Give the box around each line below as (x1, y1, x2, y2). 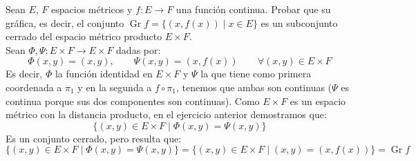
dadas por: (116, 42, 161, 57)
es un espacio (290, 93, 346, 108)
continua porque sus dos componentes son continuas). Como (6, 93, 260, 108)
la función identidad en (55, 66, 153, 81)
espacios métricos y (51, 2, 133, 16)
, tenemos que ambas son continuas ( (176, 79, 332, 94)
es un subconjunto (261, 15, 338, 30)
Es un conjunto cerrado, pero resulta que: (6, 131, 182, 145)
